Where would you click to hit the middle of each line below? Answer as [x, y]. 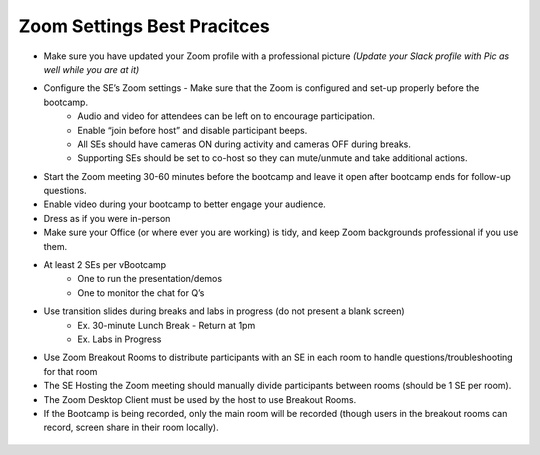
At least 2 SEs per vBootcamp [105, 265]
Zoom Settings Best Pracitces [144, 26]
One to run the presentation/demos [150, 279]
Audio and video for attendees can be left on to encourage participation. [226, 116]
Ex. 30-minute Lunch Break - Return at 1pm [166, 325]
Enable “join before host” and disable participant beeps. [192, 130]
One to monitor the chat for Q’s [141, 292]
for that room [70, 371]
